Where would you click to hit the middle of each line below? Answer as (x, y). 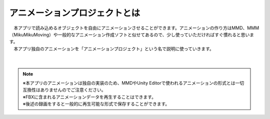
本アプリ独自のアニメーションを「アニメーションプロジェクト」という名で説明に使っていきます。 (114, 49)
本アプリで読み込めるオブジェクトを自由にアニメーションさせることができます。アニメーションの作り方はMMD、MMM (136, 28)
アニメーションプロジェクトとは (75, 13)
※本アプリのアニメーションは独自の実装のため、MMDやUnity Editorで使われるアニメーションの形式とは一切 (133, 83)
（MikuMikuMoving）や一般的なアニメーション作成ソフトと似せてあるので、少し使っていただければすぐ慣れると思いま (132, 34)
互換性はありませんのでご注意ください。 (64, 90)
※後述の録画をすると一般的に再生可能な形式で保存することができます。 (96, 104)
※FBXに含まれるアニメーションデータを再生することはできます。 (89, 97)
